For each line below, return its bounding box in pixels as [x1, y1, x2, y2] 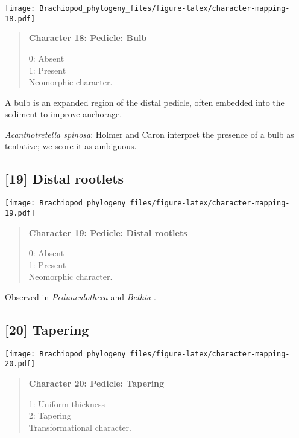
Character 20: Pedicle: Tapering [28, 377, 165, 390]
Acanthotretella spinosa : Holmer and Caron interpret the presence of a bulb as [5, 127, 294, 140]
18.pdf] [5, 14, 36, 23]
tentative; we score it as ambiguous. [5, 140, 137, 152]
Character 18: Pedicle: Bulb [28, 31, 147, 44]
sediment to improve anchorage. [5, 108, 122, 120]
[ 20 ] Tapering [5, 320, 89, 338]
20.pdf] [5, 359, 36, 369]
